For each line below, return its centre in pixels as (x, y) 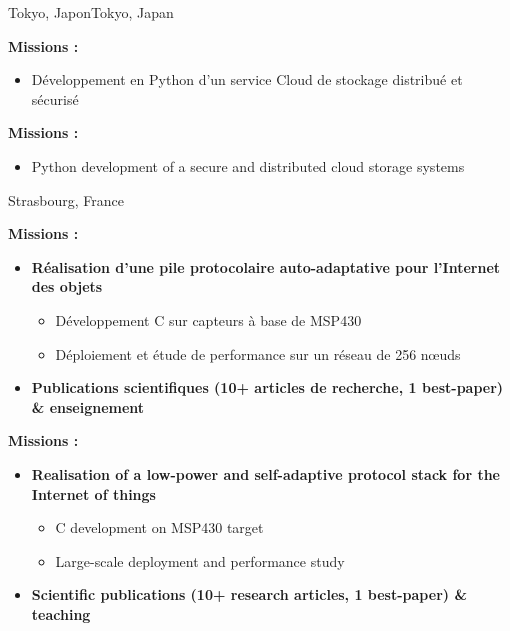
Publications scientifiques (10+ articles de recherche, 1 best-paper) (267, 387)
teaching (61, 613)
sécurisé (55, 98)
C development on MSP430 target (159, 527)
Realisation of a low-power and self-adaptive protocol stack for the (265, 473)
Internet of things (93, 493)
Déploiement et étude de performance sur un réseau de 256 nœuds (258, 353)
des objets (67, 286)
